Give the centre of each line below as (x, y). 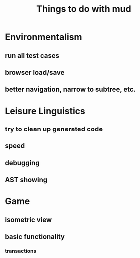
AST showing (26, 180)
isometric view (29, 219)
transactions (21, 251)
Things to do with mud (84, 9)
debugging (22, 163)
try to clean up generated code (54, 129)
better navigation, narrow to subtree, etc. (70, 89)
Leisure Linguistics (45, 111)
